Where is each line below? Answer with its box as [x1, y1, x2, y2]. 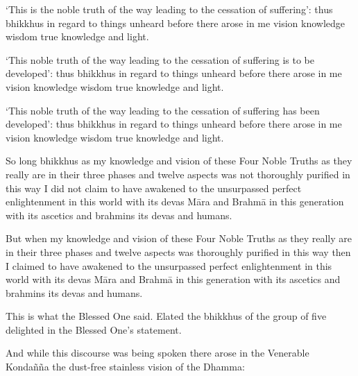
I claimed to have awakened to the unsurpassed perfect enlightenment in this [6, 258, 332, 273]
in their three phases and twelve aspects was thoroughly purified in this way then [6, 244, 351, 259]
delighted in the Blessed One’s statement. [6, 322, 182, 336]
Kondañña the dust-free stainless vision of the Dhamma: [6, 359, 245, 374]
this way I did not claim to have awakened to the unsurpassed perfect [6, 180, 302, 195]
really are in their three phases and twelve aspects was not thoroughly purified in [6, 166, 350, 181]
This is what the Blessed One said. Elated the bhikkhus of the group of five [6, 309, 327, 323]
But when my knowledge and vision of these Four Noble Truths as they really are [6, 231, 352, 246]
